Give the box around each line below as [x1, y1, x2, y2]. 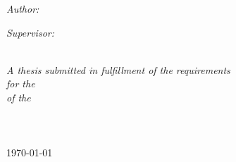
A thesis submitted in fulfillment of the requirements [6, 62, 230, 77]
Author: [6, 1, 39, 15]
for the [6, 76, 35, 91]
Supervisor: [6, 25, 54, 39]
